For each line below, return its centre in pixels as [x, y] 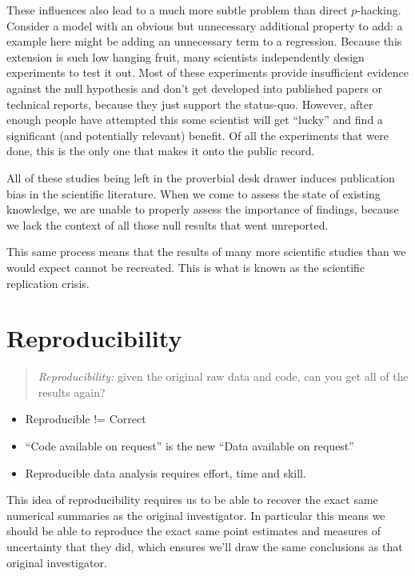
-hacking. [379, 10]
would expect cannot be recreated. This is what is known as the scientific [186, 267]
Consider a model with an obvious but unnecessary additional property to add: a [205, 25]
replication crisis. [48, 283]
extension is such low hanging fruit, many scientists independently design [186, 56]
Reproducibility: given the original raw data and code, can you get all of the [223, 376]
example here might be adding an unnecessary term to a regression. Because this [204, 41]
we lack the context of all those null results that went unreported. [168, 224]
